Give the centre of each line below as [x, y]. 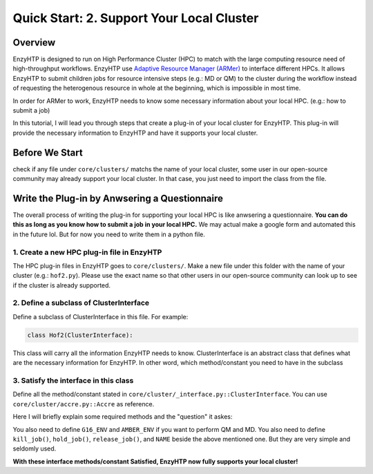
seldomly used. [35, 448]
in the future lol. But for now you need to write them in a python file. [109, 234]
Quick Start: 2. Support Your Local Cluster [136, 18]
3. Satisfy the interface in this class [73, 380]
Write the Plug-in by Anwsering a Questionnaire [118, 198]
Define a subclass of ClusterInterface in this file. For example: [101, 316]
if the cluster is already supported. [61, 285]
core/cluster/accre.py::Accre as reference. [84, 404]
